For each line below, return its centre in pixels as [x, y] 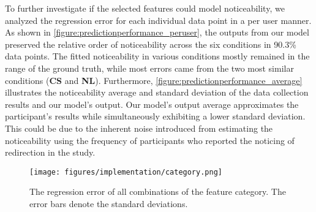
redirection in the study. [50, 152]
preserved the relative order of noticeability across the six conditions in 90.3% [151, 44]
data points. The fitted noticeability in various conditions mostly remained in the [157, 56]
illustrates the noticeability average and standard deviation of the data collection [157, 92]
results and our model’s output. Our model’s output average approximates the [152, 104]
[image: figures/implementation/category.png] [126, 172]
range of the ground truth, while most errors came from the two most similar [149, 68]
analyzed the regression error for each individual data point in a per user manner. [158, 20]
